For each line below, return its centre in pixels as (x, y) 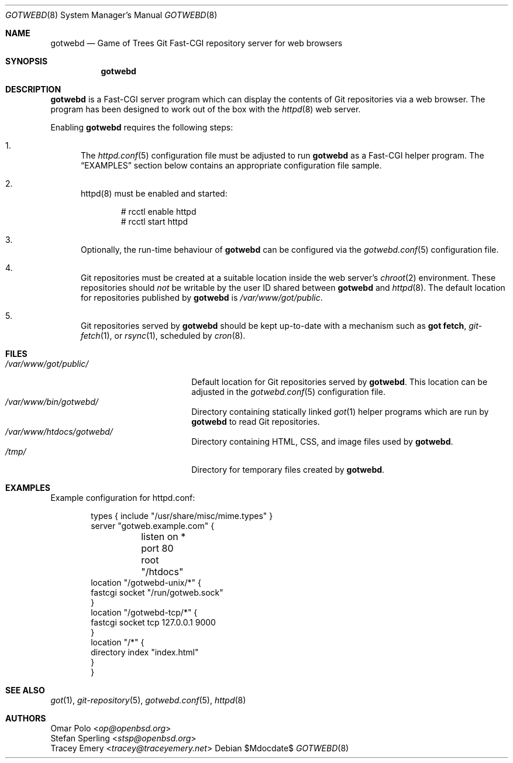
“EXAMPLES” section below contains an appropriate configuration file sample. (231, 165)
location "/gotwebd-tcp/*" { (144, 612)
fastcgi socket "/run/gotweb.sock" (157, 592)
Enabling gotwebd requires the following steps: (142, 127)
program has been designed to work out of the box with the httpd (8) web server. (206, 109)
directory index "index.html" (145, 652)
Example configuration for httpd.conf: (123, 498)
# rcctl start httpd (154, 221)
